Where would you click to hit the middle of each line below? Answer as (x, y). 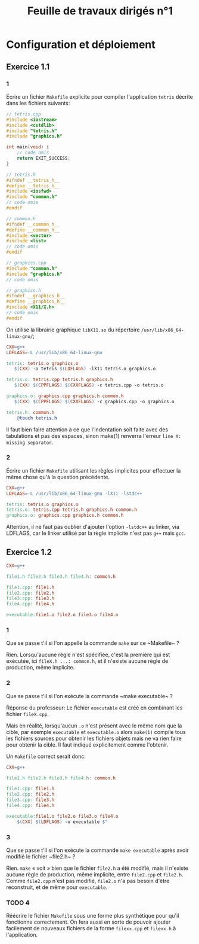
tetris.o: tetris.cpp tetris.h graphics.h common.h (71, 510)
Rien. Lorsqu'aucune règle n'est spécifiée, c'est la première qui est (88, 655)
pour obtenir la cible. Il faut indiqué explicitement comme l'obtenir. (87, 744)
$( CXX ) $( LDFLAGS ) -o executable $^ (63, 822)
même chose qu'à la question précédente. (58, 477)
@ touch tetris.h (37, 418)
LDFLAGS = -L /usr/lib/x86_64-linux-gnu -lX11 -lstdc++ (74, 494)
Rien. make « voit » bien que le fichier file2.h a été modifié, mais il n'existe (97, 868)
